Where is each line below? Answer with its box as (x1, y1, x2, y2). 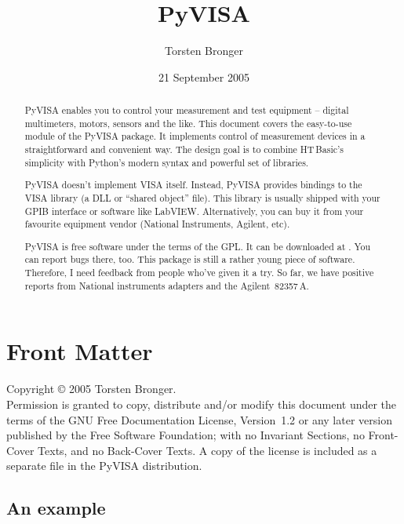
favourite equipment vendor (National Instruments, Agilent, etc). (24, 217, 290, 231)
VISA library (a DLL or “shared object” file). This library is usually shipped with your (24, 191, 380, 204)
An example (6, 496, 106, 520)
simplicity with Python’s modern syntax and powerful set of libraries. (24, 155, 309, 169)
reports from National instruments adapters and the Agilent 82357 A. (24, 278, 309, 292)
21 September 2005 (158, 68, 249, 85)
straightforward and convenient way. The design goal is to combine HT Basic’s (24, 143, 344, 156)
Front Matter (6, 335, 153, 367)
